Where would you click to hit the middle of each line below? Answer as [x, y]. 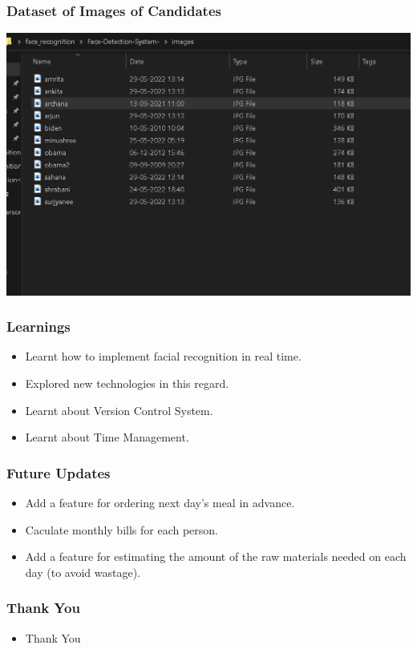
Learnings [38, 327]
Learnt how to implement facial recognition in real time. [163, 356]
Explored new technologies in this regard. [127, 383]
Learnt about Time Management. [107, 437]
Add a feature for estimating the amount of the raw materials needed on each [216, 556]
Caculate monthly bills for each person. [121, 529]
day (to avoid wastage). [83, 572]
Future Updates [59, 472]
